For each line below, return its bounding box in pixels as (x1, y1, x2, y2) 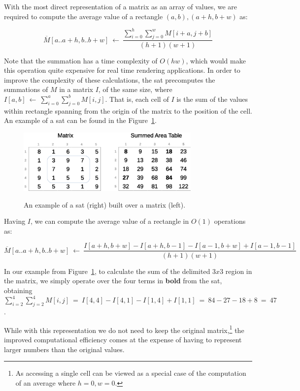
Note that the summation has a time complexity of (4, 55, 158, 65)
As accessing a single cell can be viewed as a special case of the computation (15, 368, 246, 378)
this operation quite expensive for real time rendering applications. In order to (4, 65, 240, 75)
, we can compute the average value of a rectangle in (31, 216, 189, 226)
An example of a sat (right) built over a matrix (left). (24, 199, 186, 210)
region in (225, 266, 252, 276)
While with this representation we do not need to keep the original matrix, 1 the (4, 323, 244, 335)
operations (214, 216, 246, 226)
